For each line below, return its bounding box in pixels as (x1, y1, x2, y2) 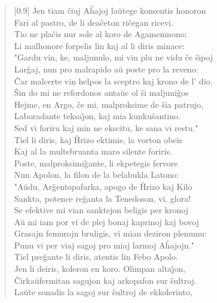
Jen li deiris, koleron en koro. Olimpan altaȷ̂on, (14, 262, 186, 275)
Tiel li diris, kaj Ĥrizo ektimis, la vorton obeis (14, 133, 182, 146)
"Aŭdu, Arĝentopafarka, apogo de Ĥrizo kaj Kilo (14, 180, 192, 192)
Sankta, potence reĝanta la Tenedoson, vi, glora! (14, 192, 191, 204)
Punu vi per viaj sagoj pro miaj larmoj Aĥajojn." (14, 238, 194, 251)
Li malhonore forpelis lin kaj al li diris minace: (14, 39, 185, 51)
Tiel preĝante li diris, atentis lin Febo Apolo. (14, 250, 178, 263)
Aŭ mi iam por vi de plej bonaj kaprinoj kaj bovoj (14, 215, 199, 228)
